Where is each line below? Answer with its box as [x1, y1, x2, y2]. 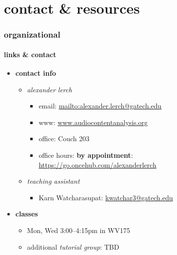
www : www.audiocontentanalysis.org [39, 117, 148, 127]
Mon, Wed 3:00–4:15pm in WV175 [27, 225, 130, 235]
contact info [15, 68, 56, 78]
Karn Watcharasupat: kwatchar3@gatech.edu [39, 192, 173, 202]
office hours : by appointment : [39, 149, 133, 160]
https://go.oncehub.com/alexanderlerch [39, 159, 157, 170]
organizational [4, 28, 60, 41]
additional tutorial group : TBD [27, 241, 119, 252]
